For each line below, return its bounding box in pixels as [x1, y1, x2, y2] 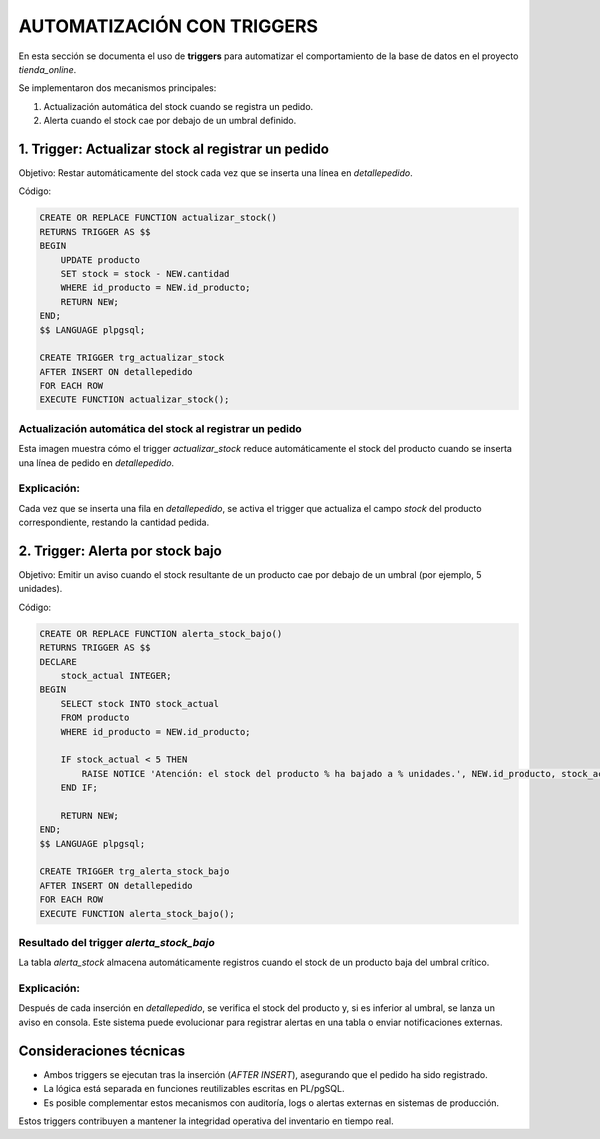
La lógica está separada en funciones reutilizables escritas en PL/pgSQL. [43, 1083, 345, 1095]
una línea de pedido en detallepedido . [18, 456, 175, 469]
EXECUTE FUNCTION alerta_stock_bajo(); [39, 908, 235, 919]
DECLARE [39, 656, 77, 667]
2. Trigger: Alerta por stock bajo [18, 542, 222, 559]
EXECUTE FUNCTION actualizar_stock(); [39, 394, 230, 405]
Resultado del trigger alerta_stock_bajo [18, 935, 215, 949]
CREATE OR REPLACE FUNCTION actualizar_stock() [39, 212, 277, 224]
